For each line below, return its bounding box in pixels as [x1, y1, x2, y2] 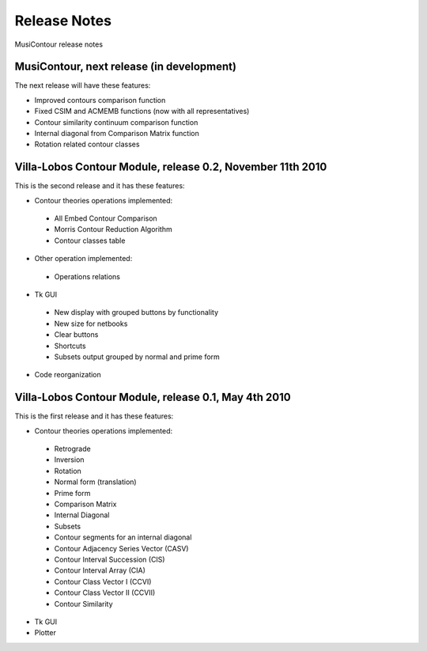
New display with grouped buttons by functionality [54, 308, 219, 317]
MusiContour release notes [14, 40, 103, 49]
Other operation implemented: [34, 254, 133, 263]
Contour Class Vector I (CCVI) [54, 577, 152, 586]
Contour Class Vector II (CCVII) [54, 588, 156, 597]
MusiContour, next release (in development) [14, 60, 237, 74]
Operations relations [54, 271, 121, 281]
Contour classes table [54, 236, 126, 245]
